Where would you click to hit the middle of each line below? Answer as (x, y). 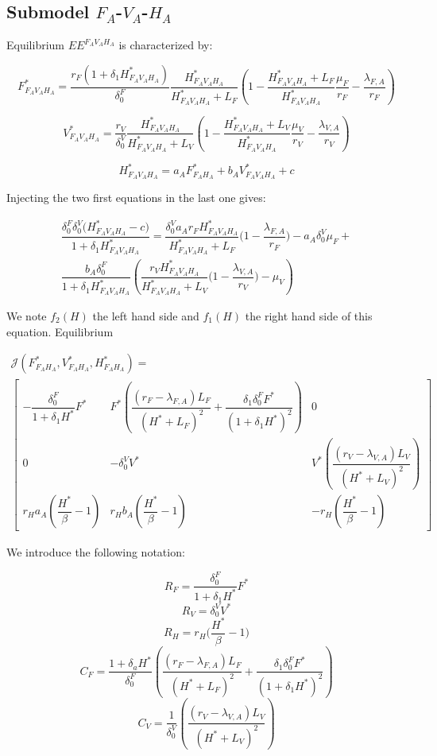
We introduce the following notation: (96, 552)
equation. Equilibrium (60, 331)
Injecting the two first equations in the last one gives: (136, 198)
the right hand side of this (309, 315)
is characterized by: (166, 45)
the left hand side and (146, 315)
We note (27, 315)
